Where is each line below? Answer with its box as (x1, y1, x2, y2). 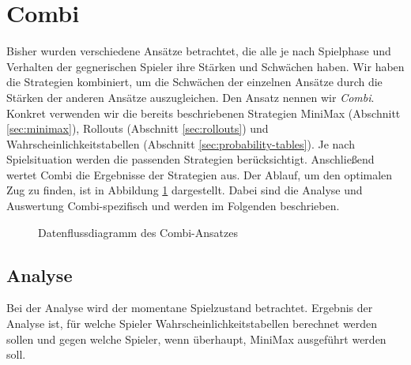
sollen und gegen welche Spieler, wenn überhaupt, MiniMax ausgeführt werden (6, 330, 386, 347)
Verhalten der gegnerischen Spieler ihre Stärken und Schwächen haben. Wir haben (6, 58, 405, 74)
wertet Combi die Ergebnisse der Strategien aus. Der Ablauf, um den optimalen (6, 166, 393, 182)
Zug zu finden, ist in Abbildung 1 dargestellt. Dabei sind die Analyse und (6, 182, 363, 198)
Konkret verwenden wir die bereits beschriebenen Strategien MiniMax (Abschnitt (6, 104, 401, 121)
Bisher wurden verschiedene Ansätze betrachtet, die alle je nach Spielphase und (6, 43, 391, 59)
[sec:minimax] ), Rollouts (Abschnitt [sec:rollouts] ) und (6, 120, 269, 137)
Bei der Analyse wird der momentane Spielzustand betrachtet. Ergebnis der (6, 299, 373, 316)
